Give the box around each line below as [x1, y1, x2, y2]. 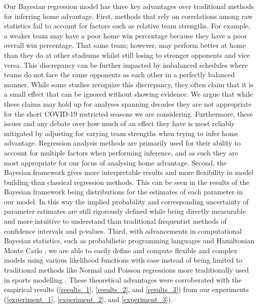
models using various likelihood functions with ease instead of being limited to [4, 255, 243, 265]
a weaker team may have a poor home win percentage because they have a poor [4, 30, 247, 40]
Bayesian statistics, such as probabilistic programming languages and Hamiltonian [4, 235, 255, 246]
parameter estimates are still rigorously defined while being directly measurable [4, 206, 246, 216]
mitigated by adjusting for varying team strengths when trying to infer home [4, 128, 239, 138]
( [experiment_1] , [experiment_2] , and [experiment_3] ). [4, 294, 173, 304]
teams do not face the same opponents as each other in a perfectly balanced [4, 69, 235, 80]
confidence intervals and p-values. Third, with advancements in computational [4, 225, 242, 236]
